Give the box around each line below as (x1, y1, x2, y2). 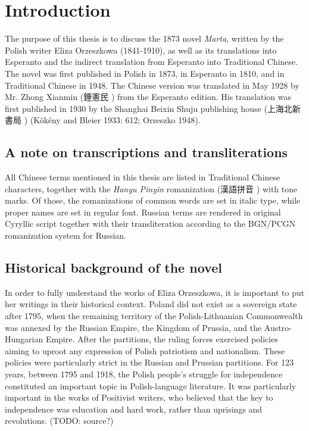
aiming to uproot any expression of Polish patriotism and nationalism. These (5, 344, 285, 357)
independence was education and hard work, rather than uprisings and (5, 402, 263, 415)
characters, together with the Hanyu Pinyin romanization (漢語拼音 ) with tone (5, 182, 298, 195)
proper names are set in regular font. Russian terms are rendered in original (5, 205, 281, 218)
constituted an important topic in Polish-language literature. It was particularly (5, 379, 296, 392)
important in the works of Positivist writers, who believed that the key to (5, 391, 273, 404)
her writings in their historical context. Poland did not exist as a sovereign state (5, 298, 297, 310)
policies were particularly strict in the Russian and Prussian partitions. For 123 (5, 356, 294, 368)
